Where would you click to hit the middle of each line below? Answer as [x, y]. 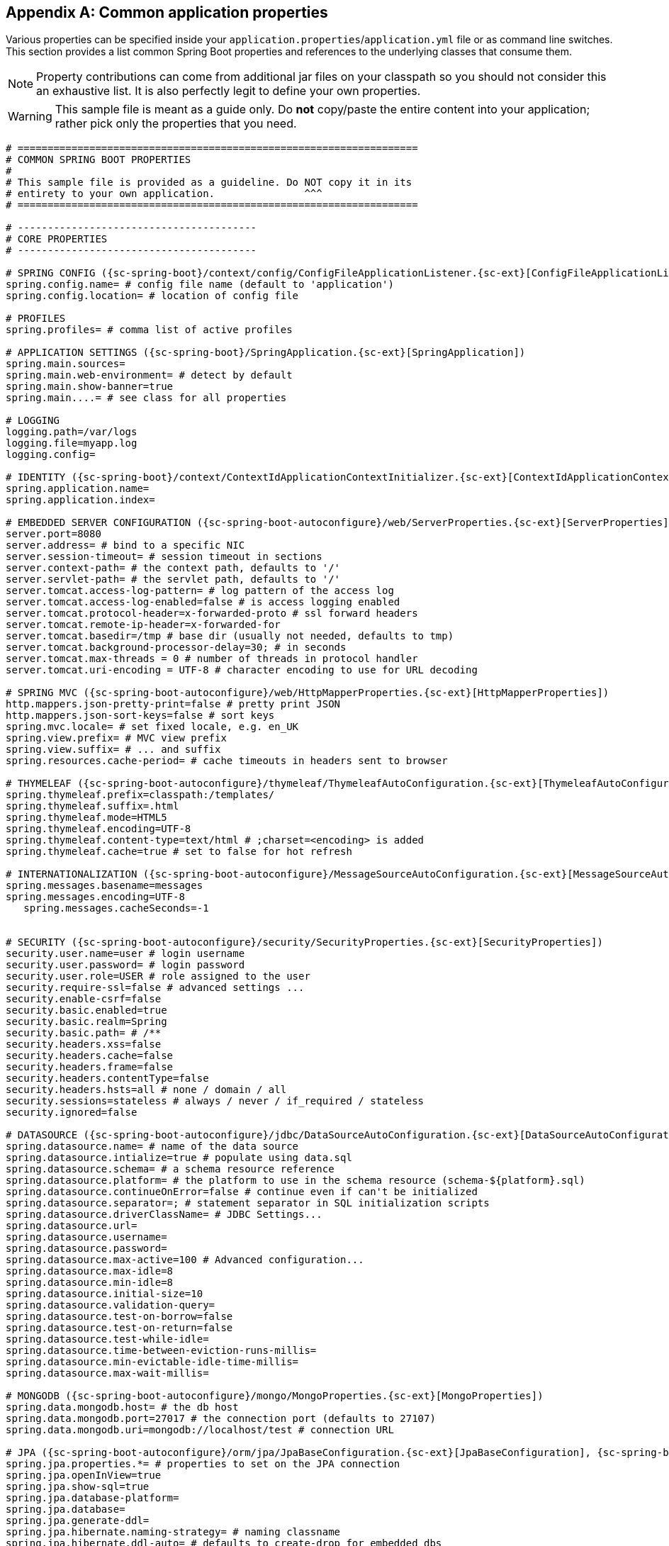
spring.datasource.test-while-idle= [107, 1339]
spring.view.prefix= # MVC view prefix [116, 738]
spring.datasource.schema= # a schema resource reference [170, 1169]
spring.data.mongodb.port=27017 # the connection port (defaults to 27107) [221, 1419]
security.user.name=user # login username [125, 954]
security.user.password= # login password [125, 965]
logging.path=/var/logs [72, 432]
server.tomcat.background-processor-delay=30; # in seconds [176, 648]
